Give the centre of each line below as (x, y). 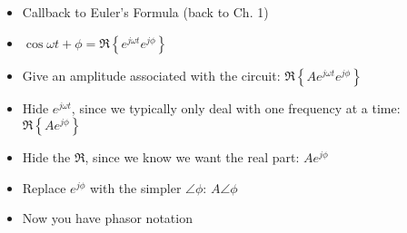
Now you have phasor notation (107, 218)
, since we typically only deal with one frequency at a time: (236, 107)
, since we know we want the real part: (192, 157)
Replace (44, 187)
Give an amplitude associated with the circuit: (151, 75)
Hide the (46, 157)
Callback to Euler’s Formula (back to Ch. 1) (145, 12)
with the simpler (135, 187)
